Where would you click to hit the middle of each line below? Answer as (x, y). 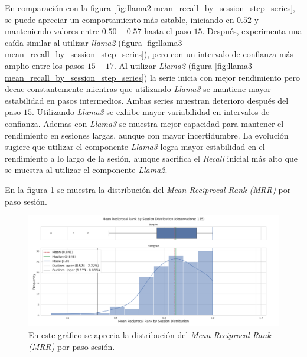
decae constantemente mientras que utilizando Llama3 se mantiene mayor (138, 89)
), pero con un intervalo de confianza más (219, 54)
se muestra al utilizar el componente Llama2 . (86, 170)
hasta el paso (168, 31)
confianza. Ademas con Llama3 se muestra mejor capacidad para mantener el (144, 123)
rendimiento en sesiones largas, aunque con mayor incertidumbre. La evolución (147, 135)
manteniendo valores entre (52, 31)
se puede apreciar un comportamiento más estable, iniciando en (120, 19)
